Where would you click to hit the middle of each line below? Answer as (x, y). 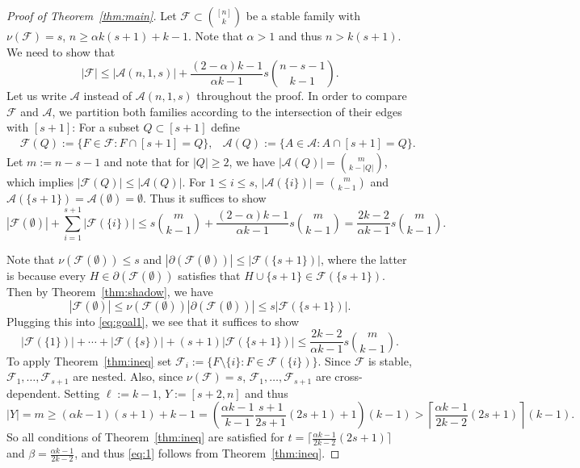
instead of (108, 96)
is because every (46, 276)
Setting (82, 393)
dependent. (34, 393)
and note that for (147, 161)
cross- (349, 376)
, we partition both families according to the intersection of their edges (227, 111)
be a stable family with (303, 15)
